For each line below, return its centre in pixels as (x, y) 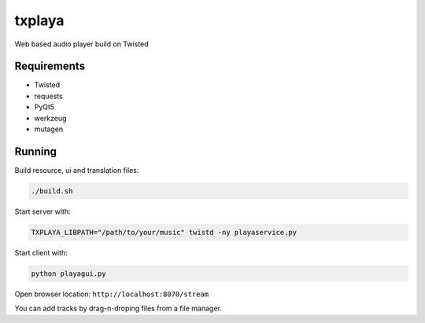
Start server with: (42, 211)
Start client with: (41, 252)
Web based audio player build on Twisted (81, 44)
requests (48, 96)
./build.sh (52, 191)
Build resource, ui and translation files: (77, 170)
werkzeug (50, 118)
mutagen (49, 129)
